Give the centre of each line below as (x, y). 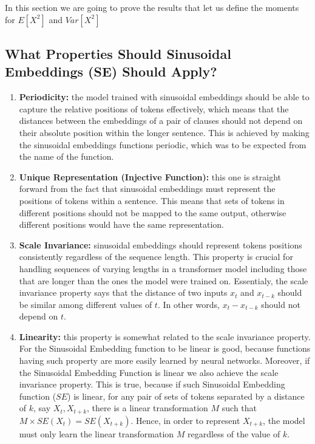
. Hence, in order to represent (185, 420)
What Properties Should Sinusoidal (118, 53)
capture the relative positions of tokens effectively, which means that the (154, 108)
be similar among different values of (86, 304)
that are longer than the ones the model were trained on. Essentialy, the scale (164, 280)
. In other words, (188, 304)
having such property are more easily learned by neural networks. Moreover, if (164, 360)
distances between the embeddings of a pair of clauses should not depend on (161, 121)
